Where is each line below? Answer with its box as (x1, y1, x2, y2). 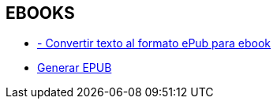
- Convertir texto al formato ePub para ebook (37, 36, 271, 51)
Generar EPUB (37, 61, 112, 75)
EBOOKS (6, 3, 75, 23)
